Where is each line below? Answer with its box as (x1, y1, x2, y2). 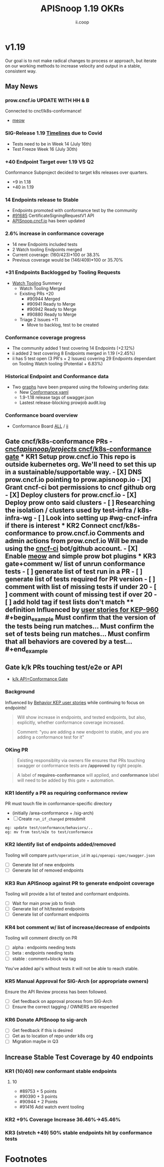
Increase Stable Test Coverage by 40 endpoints (5, 1053, 153, 1061)
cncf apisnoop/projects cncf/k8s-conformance (5, 445, 152, 453)
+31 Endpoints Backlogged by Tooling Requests (5, 269, 121, 276)
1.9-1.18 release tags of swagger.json (19, 395, 94, 401)
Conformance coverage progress (5, 334, 86, 341)
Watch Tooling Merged (19, 285, 66, 291)
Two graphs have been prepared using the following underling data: (12, 384, 149, 390)
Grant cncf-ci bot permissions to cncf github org (5, 483, 156, 492)
